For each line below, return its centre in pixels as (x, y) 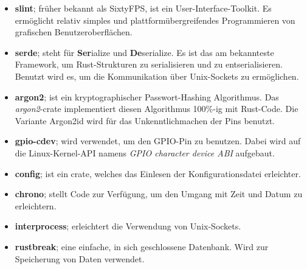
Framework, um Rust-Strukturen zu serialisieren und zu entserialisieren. (149, 64)
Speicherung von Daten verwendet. (80, 258)
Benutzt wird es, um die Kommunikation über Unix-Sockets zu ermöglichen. (157, 76)
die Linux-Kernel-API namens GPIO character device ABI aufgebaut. (145, 152)
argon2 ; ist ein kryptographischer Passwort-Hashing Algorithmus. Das (147, 96)
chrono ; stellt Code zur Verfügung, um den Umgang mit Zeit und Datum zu (159, 194)
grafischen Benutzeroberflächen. (74, 32)
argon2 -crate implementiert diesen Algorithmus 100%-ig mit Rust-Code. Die (157, 109)
